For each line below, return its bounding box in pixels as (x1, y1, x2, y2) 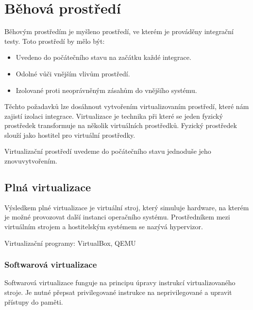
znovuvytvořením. (4, 156, 57, 166)
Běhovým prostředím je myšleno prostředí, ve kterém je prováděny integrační (4, 26, 234, 36)
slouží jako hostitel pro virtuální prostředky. (4, 129, 135, 140)
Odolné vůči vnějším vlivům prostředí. (16, 68, 130, 78)
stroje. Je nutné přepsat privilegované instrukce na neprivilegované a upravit (4, 287, 232, 297)
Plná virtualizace (4, 180, 91, 195)
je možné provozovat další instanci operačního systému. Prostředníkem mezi (4, 212, 230, 222)
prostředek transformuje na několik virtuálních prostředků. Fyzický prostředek (4, 120, 237, 130)
